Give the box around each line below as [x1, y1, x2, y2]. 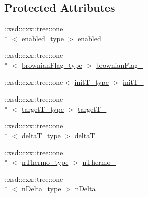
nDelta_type [22, 183, 61, 194]
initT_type [74, 76, 109, 87]
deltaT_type [22, 130, 61, 140]
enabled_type [22, 33, 64, 43]
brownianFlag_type [22, 59, 82, 70]
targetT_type [22, 103, 64, 114]
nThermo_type [22, 157, 69, 167]
